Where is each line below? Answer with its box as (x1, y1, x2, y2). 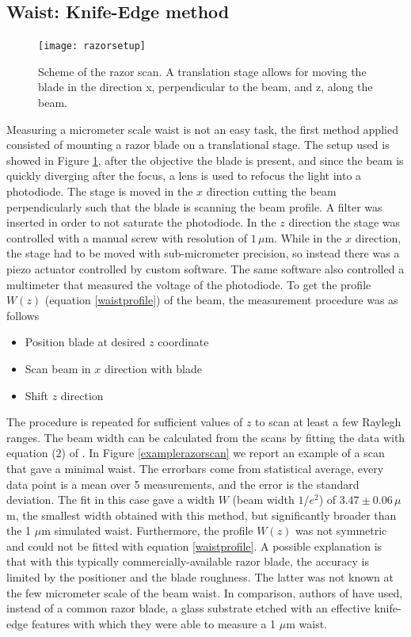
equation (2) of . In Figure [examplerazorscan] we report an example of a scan (6, 444, 385, 461)
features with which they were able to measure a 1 (31, 615, 276, 631)
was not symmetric (295, 522, 387, 539)
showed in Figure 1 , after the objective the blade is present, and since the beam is (6, 151, 404, 168)
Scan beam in (25, 360, 91, 376)
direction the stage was (288, 214, 401, 231)
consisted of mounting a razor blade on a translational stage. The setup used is (6, 136, 390, 153)
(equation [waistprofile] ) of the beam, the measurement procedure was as (44, 292, 398, 308)
